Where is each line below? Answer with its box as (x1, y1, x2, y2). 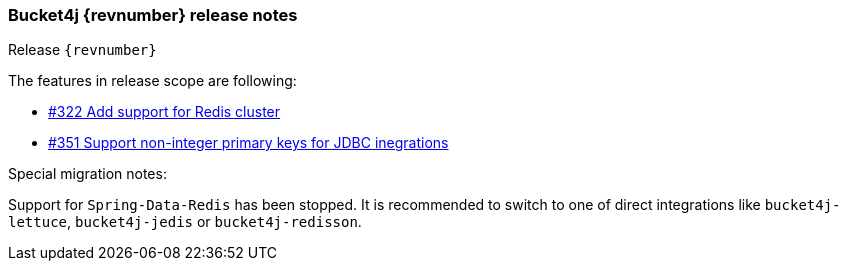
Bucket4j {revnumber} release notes (8, 5, 298, 25)
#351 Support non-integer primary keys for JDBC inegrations (48, 134, 449, 152)
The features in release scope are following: (8, 72, 297, 90)
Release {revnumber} (8, 41, 157, 59)
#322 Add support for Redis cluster (48, 103, 281, 121)
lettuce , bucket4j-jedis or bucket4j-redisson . (8, 213, 362, 231)
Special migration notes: (8, 165, 167, 183)
